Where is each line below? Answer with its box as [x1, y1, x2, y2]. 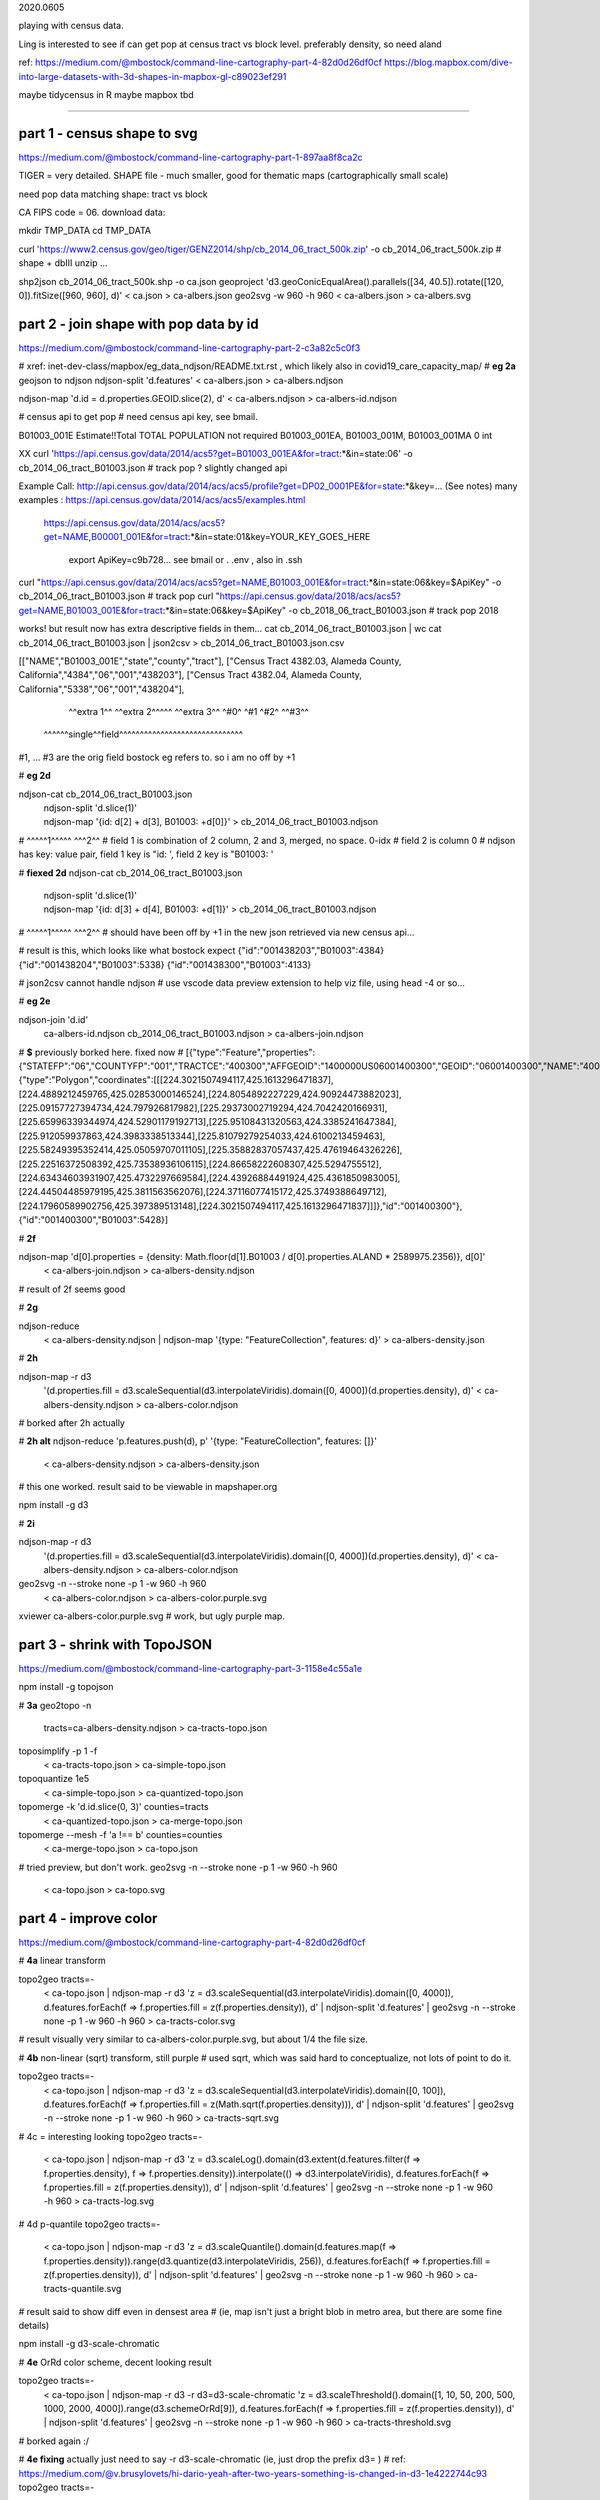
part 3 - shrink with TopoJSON [18, 1636, 212, 1653]
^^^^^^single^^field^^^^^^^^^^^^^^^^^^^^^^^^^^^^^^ [43, 728, 244, 740]
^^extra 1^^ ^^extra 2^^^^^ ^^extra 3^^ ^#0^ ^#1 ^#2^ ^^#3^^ [68, 706, 309, 718]
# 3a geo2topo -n [18, 1699, 92, 1711]
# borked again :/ [18, 2435, 90, 2447]
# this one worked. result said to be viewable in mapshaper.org [18, 1481, 278, 1493]
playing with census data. [18, 20, 124, 32]
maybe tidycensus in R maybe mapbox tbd [18, 88, 194, 100]
